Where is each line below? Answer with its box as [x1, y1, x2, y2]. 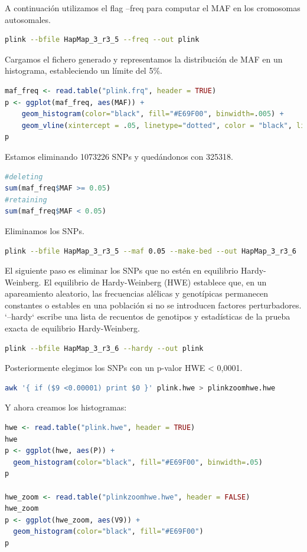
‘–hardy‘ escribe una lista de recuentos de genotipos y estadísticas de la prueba [5, 310, 290, 323]
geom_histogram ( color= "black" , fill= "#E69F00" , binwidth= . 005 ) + [21, 110, 284, 119]
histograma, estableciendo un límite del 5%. [5, 64, 162, 77]
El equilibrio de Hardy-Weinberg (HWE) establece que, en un [44, 275, 267, 288]
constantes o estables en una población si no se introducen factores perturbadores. [5, 298, 302, 311]
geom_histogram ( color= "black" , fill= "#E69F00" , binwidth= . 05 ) [13, 458, 263, 466]
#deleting [5, 172, 43, 181]
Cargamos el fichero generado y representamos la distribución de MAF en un [5, 52, 283, 65]
